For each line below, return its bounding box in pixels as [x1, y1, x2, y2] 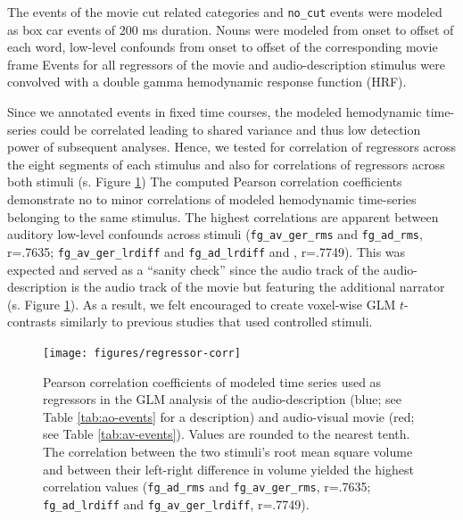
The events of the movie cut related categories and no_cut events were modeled [7, 3, 442, 21]
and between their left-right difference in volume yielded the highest [43, 459, 414, 478]
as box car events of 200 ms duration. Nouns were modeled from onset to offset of [7, 20, 454, 38]
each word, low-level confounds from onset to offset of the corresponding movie [7, 37, 438, 56]
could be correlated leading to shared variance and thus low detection [40, 120, 421, 138]
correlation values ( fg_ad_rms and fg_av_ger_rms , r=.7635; [43, 477, 371, 496]
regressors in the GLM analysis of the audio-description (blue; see [43, 390, 401, 409]
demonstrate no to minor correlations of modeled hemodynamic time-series [7, 190, 417, 208]
